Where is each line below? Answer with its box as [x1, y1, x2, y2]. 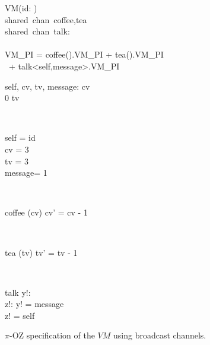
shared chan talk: [5, 25, 70, 37]
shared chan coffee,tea [5, 13, 87, 26]
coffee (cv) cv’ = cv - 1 [5, 206, 88, 219]
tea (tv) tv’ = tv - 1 [5, 246, 78, 258]
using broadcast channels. [113, 329, 206, 341]
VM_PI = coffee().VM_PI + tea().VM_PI [5, 48, 164, 61]
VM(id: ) [5, 2, 37, 14]
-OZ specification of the [9, 329, 95, 341]
